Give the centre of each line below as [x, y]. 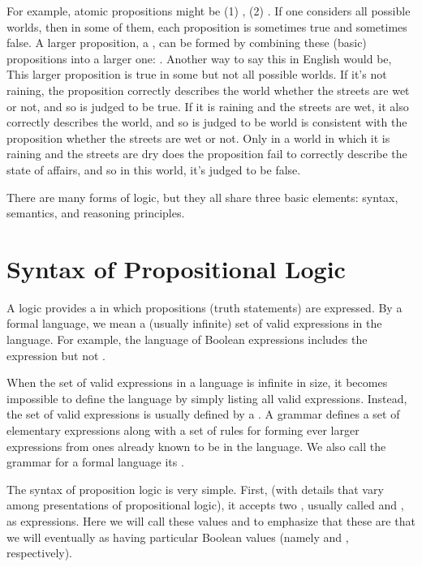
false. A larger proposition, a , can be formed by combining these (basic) [187, 43]
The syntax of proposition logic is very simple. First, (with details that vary [195, 489]
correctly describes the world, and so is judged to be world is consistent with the [207, 122]
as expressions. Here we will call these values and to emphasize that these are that [211, 520]
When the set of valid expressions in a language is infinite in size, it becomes [197, 382]
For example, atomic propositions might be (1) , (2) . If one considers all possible [209, 11]
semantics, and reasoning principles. [96, 213]
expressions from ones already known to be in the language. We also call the [196, 446]
